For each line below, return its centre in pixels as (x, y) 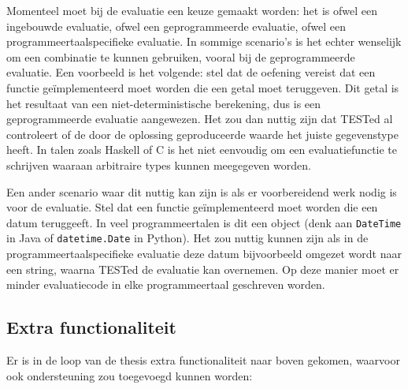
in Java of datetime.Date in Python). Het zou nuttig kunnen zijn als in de (187, 238)
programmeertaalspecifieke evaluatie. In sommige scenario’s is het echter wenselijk (204, 41)
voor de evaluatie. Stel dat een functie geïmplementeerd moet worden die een (192, 207)
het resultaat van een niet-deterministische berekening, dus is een (164, 103)
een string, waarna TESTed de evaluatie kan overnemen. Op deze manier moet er (203, 269)
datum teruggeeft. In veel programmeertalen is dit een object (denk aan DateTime (204, 222)
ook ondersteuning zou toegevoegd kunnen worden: (130, 375)
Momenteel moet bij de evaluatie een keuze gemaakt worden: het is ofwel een (192, 10)
